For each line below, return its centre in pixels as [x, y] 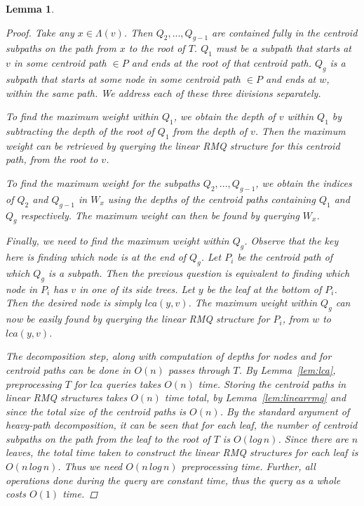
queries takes [134, 383]
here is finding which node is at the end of [96, 257]
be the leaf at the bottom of [264, 288]
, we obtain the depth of [224, 116]
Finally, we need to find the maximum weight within [117, 241]
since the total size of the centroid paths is [96, 411]
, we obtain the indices [304, 182]
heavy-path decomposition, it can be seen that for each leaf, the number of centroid [182, 425]
